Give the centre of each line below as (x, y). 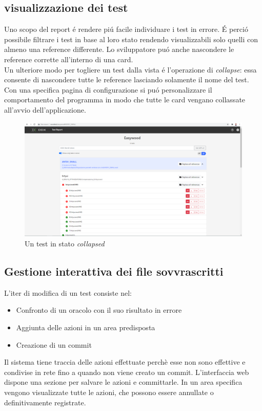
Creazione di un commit (54, 344)
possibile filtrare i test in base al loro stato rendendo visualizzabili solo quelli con (131, 39)
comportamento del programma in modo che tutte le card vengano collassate (125, 100)
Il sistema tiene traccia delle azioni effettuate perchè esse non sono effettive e (125, 362)
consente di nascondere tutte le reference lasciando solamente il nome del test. (127, 79)
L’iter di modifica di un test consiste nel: (68, 292)
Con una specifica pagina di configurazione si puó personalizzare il (108, 89)
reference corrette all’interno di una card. (69, 59)
